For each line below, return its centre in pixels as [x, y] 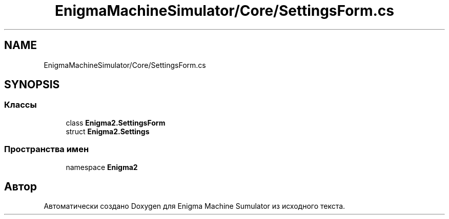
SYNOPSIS [32, 85]
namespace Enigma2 [102, 167]
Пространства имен [47, 149]
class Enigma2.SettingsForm [116, 123]
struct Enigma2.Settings [108, 131]
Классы [21, 105]
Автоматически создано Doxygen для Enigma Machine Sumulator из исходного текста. [195, 206]
